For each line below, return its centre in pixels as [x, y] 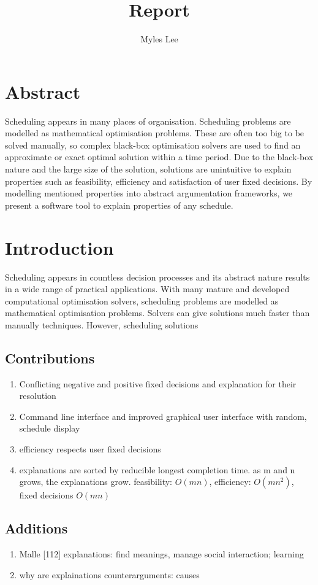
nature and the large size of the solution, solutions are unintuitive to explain [148, 169]
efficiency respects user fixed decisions [90, 449]
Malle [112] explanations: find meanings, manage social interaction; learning [161, 554]
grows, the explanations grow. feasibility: [96, 482]
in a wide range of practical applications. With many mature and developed [147, 289]
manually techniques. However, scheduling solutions [102, 324]
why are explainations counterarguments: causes [109, 574]
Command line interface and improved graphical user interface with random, [163, 416]
